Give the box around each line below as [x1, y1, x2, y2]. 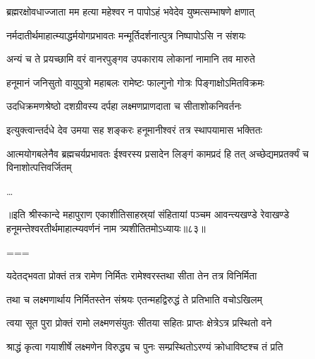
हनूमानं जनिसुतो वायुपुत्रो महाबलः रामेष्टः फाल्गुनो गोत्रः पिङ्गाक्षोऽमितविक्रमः [6, 75, 265, 89]
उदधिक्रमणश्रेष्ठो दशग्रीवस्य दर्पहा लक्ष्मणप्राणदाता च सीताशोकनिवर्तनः [6, 99, 242, 113]
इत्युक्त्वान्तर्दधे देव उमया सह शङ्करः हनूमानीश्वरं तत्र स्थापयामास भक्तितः [6, 122, 262, 137]
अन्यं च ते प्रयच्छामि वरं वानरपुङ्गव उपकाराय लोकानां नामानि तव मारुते [6, 51, 255, 66]
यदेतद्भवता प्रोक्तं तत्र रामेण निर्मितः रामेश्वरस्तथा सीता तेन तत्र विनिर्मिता [6, 268, 257, 283]
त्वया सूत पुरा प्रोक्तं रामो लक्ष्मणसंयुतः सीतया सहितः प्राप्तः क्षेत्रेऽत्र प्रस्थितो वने [6, 315, 272, 330]
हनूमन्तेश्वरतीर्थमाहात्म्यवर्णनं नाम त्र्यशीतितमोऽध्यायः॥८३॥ [6, 220, 206, 235]
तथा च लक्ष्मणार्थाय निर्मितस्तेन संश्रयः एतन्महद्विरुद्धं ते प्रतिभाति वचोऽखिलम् [6, 291, 262, 306]
